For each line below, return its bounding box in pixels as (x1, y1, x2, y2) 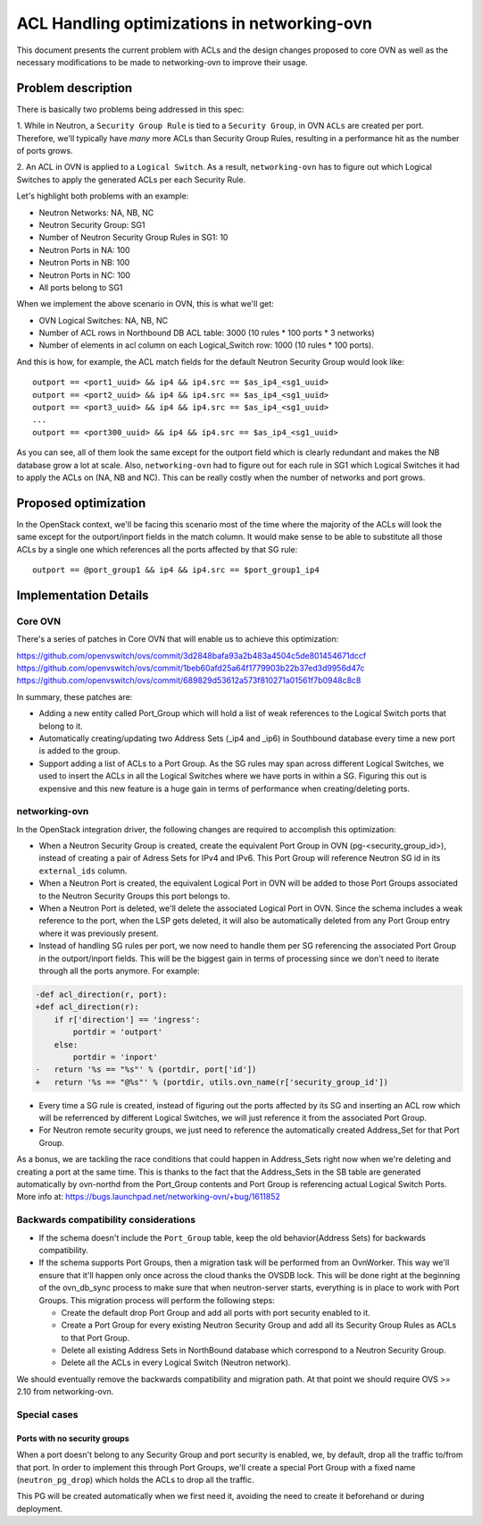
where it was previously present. (38, 928, 159, 939)
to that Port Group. (61, 1332, 130, 1343)
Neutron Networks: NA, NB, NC (38, 206, 154, 218)
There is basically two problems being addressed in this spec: (16, 104, 245, 114)
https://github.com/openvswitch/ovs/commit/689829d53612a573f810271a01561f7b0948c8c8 (16, 675, 361, 686)
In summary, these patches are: (16, 691, 133, 702)
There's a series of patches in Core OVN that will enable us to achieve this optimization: (16, 634, 339, 645)
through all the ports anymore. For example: (38, 965, 200, 976)
